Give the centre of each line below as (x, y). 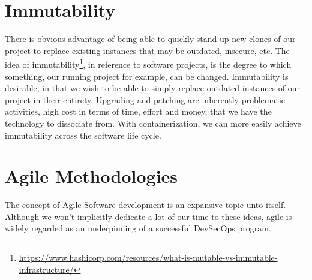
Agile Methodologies (91, 176)
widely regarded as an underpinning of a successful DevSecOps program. (138, 228)
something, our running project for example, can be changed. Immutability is (147, 76)
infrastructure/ (46, 269)
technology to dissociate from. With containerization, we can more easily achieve (153, 123)
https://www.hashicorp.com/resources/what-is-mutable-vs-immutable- (148, 258)
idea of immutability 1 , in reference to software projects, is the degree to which (148, 63)
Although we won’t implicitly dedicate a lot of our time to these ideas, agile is (148, 216)
